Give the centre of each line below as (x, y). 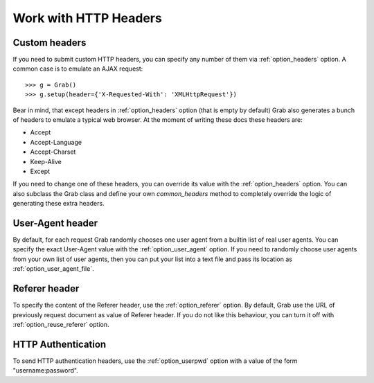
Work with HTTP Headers (87, 18)
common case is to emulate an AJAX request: (78, 69)
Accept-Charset (53, 152)
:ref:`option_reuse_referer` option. (61, 324)
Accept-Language (56, 142)
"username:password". (46, 371)
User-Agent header (55, 223)
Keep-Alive (46, 161)
